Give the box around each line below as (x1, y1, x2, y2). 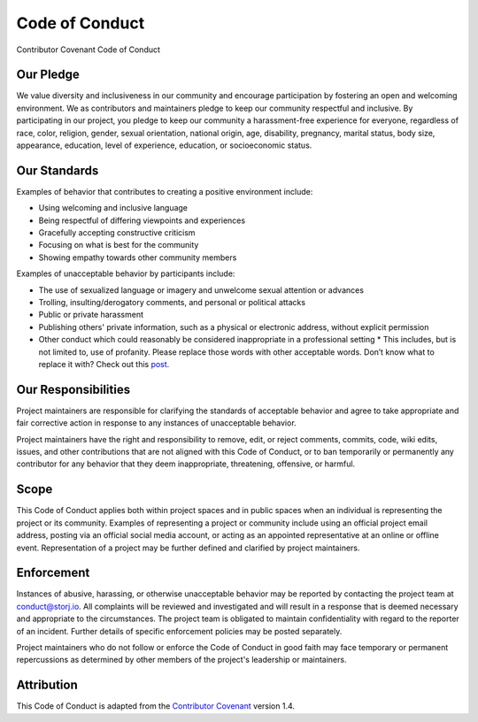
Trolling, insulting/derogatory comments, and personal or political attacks (38, 297, 305, 308)
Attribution (16, 678, 79, 693)
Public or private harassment (38, 310, 144, 320)
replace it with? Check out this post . (38, 359, 170, 369)
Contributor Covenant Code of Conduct (16, 44, 161, 55)
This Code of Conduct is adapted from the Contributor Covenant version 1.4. (16, 701, 296, 711)
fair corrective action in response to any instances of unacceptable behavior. (16, 418, 297, 428)
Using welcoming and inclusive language (38, 203, 189, 213)
